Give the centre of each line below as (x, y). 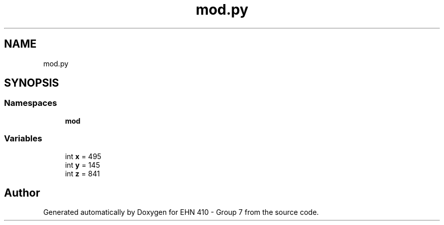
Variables (23, 139)
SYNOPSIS (32, 83)
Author (22, 193)
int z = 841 (82, 173)
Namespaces (31, 103)
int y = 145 (83, 165)
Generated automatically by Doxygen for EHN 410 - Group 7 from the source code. (181, 212)
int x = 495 (83, 156)
